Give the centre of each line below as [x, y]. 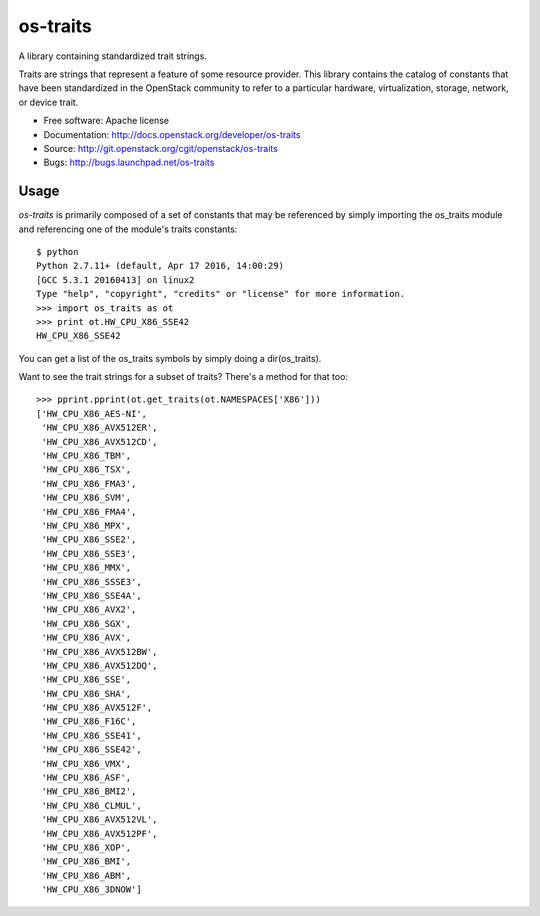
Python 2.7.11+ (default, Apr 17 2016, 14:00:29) [160, 266]
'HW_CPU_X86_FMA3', [89, 483]
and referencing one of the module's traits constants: [128, 229]
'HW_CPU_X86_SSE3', [89, 553]
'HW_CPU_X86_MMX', [86, 568]
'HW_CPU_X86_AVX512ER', [99, 428]
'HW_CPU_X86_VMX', [86, 763]
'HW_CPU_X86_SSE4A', [91, 595]
